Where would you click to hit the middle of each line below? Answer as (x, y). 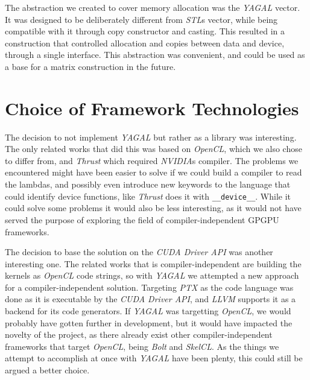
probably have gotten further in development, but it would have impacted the (149, 322)
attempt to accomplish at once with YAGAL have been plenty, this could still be (154, 358)
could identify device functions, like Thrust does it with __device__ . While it (148, 196)
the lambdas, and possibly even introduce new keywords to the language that (148, 184)
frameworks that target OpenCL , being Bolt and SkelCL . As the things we (142, 346)
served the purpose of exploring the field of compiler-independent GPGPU (142, 219)
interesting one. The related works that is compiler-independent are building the (153, 263)
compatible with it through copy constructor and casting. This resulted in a (145, 31)
